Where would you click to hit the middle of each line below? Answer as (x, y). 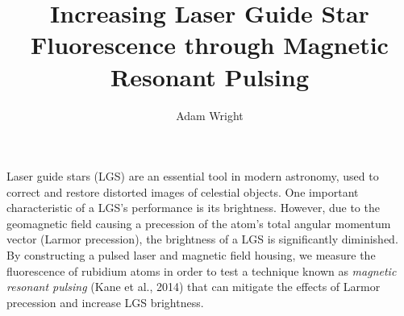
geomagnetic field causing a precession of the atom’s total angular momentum (199, 223)
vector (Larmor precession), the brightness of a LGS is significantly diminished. (202, 239)
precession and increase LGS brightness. (105, 302)
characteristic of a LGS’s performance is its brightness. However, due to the (193, 208)
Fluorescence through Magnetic (210, 45)
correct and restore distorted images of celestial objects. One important (183, 191)
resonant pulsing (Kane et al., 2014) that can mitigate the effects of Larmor (194, 287)
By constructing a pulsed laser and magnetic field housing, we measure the (191, 255)
